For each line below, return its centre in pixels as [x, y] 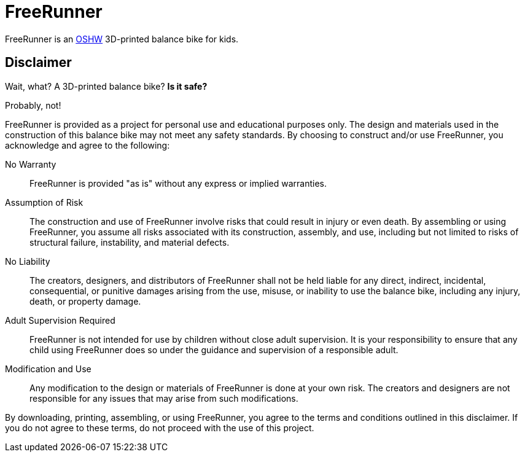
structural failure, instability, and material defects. [130, 242]
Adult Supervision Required [60, 320]
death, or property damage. [85, 301]
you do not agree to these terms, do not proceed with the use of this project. [160, 428]
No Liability [28, 261]
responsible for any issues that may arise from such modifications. [164, 398]
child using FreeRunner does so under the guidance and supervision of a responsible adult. [214, 350]
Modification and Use [48, 369]
